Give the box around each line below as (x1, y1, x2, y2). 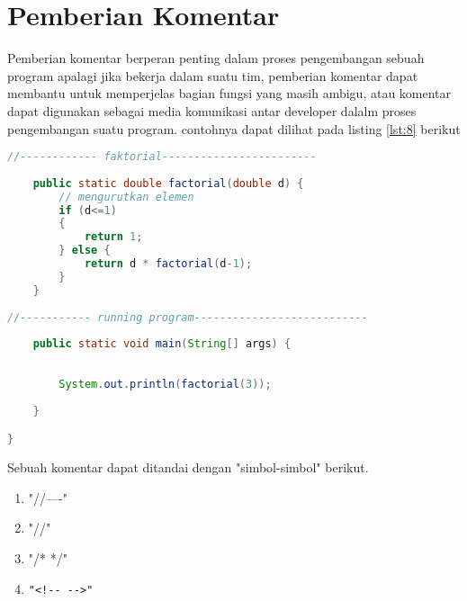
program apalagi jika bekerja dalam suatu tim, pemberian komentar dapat (7, 66, 418, 85)
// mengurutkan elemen (58, 190, 194, 203)
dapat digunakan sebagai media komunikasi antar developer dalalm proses (7, 101, 417, 120)
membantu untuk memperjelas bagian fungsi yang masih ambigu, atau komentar (7, 84, 452, 103)
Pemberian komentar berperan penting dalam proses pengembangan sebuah (7, 49, 425, 67)
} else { (58, 244, 111, 257)
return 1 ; (84, 230, 143, 244)
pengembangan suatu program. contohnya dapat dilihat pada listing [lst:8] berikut (7, 119, 461, 138)
